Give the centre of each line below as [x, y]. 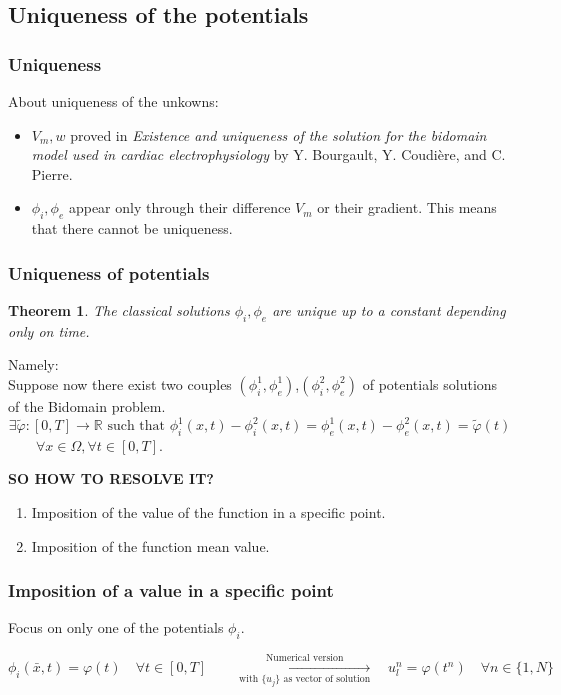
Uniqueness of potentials [109, 272]
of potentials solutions [430, 383]
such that [136, 426]
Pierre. [52, 173]
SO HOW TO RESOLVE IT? [111, 478]
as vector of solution [327, 679]
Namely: [33, 364]
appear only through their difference [179, 207]
